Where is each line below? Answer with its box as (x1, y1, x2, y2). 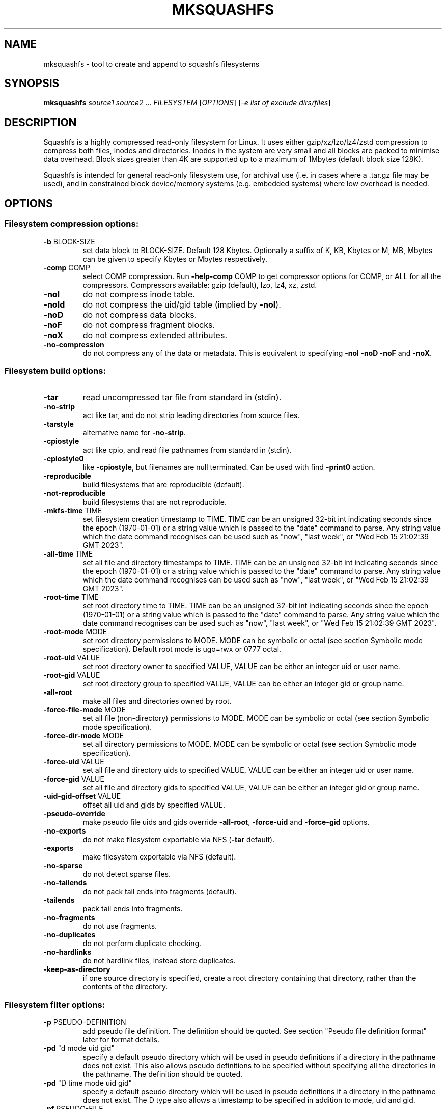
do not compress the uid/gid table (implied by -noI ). (82, 299, 281, 310)
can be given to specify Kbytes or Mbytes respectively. (82, 254, 267, 263)
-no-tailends (43, 878, 87, 888)
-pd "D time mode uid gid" (43, 1078, 132, 1087)
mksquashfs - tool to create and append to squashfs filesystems (43, 59, 260, 68)
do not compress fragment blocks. (82, 319, 215, 330)
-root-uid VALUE (43, 653, 100, 662)
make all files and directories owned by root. (82, 697, 232, 706)
